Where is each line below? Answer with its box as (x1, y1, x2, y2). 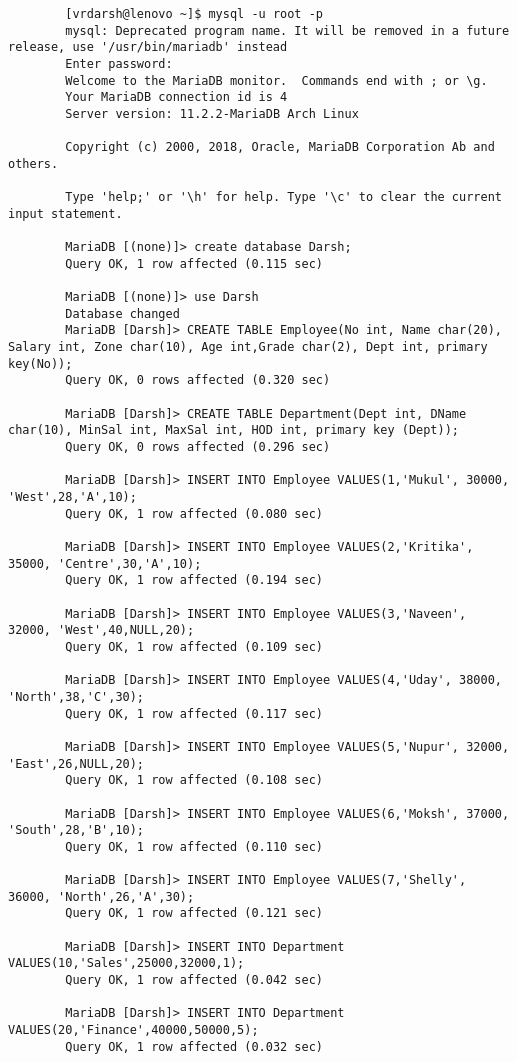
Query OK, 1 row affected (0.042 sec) (65, 973, 323, 988)
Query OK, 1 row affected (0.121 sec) (65, 906, 323, 921)
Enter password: (65, 56, 173, 71)
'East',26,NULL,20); (8, 756, 145, 771)
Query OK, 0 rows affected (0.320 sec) (65, 373, 331, 388)
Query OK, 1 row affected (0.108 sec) (65, 773, 323, 788)
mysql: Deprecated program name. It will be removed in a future (65, 23, 510, 38)
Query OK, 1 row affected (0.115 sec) (65, 256, 323, 271)
